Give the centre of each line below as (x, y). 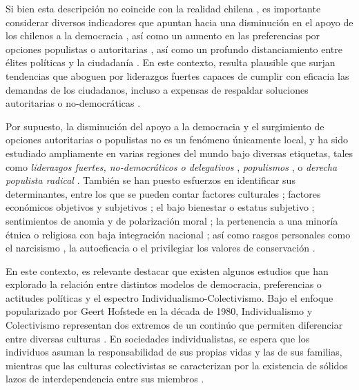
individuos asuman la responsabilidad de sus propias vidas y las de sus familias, (174, 352)
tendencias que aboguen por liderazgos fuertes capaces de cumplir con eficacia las (177, 75)
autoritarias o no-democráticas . (73, 103)
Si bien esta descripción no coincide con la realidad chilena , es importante (163, 8)
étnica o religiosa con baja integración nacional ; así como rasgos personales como (178, 234)
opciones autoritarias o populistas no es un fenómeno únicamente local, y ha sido (177, 140)
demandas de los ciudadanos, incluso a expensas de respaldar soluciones (157, 89)
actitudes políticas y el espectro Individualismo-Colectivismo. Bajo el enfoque (169, 297)
